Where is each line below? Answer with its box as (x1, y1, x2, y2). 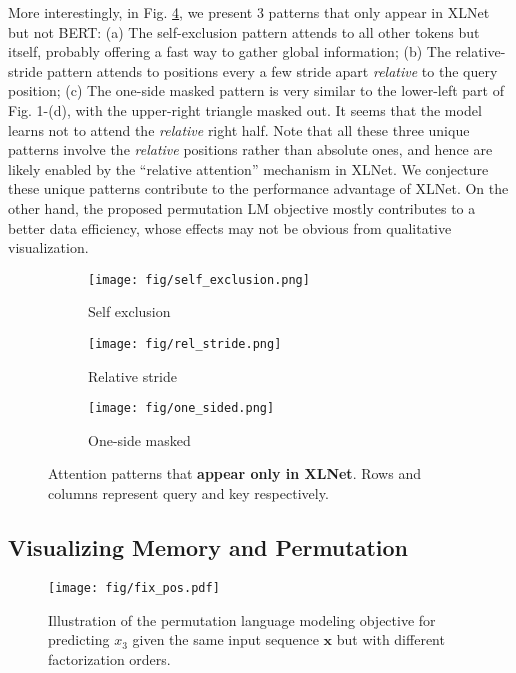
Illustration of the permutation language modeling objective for (48, 609, 436, 630)
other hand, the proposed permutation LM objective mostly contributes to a (8, 197, 476, 218)
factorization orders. (48, 648, 171, 669)
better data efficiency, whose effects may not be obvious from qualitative (8, 217, 452, 238)
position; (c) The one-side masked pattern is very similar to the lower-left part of (8, 80, 504, 101)
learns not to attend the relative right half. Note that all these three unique (8, 119, 470, 140)
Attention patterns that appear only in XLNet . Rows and (48, 463, 421, 484)
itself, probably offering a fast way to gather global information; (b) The (8, 41, 451, 62)
